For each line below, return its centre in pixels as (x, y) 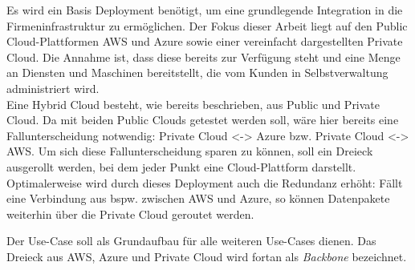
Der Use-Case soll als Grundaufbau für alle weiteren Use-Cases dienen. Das (191, 241)
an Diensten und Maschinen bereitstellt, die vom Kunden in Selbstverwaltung (197, 73)
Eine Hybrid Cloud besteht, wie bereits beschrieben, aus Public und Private (193, 104)
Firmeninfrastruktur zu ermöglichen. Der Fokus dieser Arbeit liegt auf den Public (207, 25)
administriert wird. (53, 88)
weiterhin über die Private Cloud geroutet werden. (130, 214)
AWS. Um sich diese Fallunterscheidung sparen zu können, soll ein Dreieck (190, 151)
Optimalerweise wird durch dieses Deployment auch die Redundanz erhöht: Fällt (205, 182)
